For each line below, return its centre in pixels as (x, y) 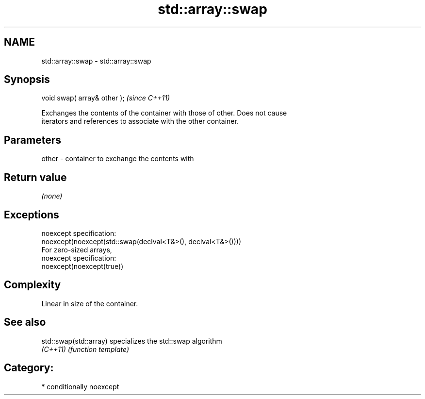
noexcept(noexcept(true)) (82, 266)
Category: (29, 368)
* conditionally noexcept (80, 386)
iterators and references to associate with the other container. (140, 121)
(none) (52, 196)
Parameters (33, 140)
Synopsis (27, 80)
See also (25, 322)
